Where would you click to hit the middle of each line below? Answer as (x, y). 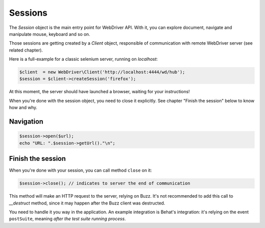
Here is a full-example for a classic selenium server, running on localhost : (83, 59)
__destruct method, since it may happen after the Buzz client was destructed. (87, 203)
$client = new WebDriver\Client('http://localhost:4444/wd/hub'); (102, 72)
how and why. (23, 107)
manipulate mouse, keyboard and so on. (50, 34)
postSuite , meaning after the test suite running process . (67, 219)
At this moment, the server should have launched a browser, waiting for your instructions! (99, 92)
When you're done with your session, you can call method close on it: (80, 170)
